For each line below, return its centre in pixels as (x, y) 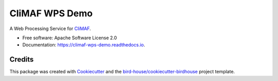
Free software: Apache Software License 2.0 (70, 38)
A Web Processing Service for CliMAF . (50, 29)
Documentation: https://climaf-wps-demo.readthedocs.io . (84, 45)
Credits (22, 59)
